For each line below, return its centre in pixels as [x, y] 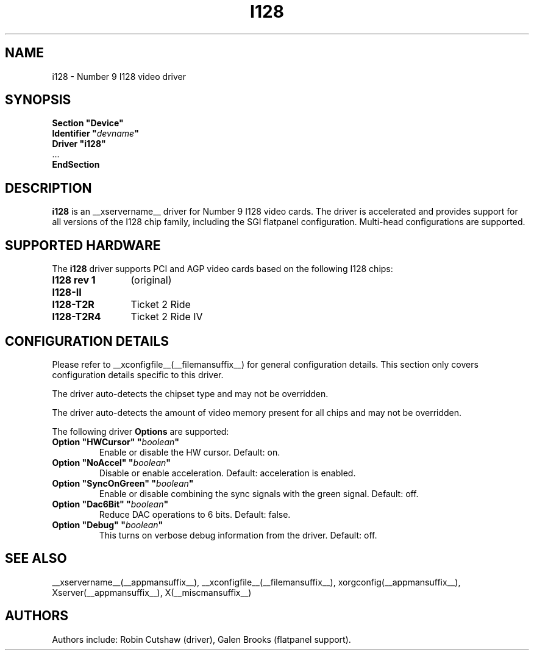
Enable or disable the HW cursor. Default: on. [190, 452]
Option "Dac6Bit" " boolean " [110, 504]
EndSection [76, 165]
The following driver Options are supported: [141, 431]
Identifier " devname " [95, 134]
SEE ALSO [36, 559]
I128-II [67, 292]
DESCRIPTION [48, 188]
